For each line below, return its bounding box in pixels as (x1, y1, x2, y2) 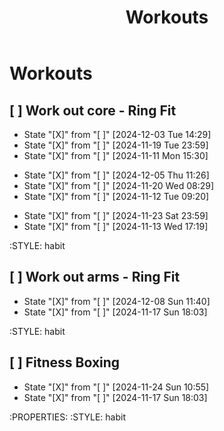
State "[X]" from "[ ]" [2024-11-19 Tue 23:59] (23, 139, 209, 151)
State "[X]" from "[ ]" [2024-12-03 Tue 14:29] (23, 129, 212, 140)
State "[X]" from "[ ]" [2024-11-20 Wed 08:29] (23, 180, 215, 191)
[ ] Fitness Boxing (9, 354, 121, 371)
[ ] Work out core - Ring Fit (9, 102, 177, 119)
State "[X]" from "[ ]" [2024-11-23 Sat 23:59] (23, 210, 209, 221)
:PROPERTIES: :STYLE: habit (9, 411, 126, 423)
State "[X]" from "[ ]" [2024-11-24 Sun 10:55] (23, 381, 210, 393)
